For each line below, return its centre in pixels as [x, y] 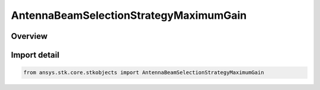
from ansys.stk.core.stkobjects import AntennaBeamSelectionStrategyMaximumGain [144, 73]
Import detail [35, 55]
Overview [29, 36]
